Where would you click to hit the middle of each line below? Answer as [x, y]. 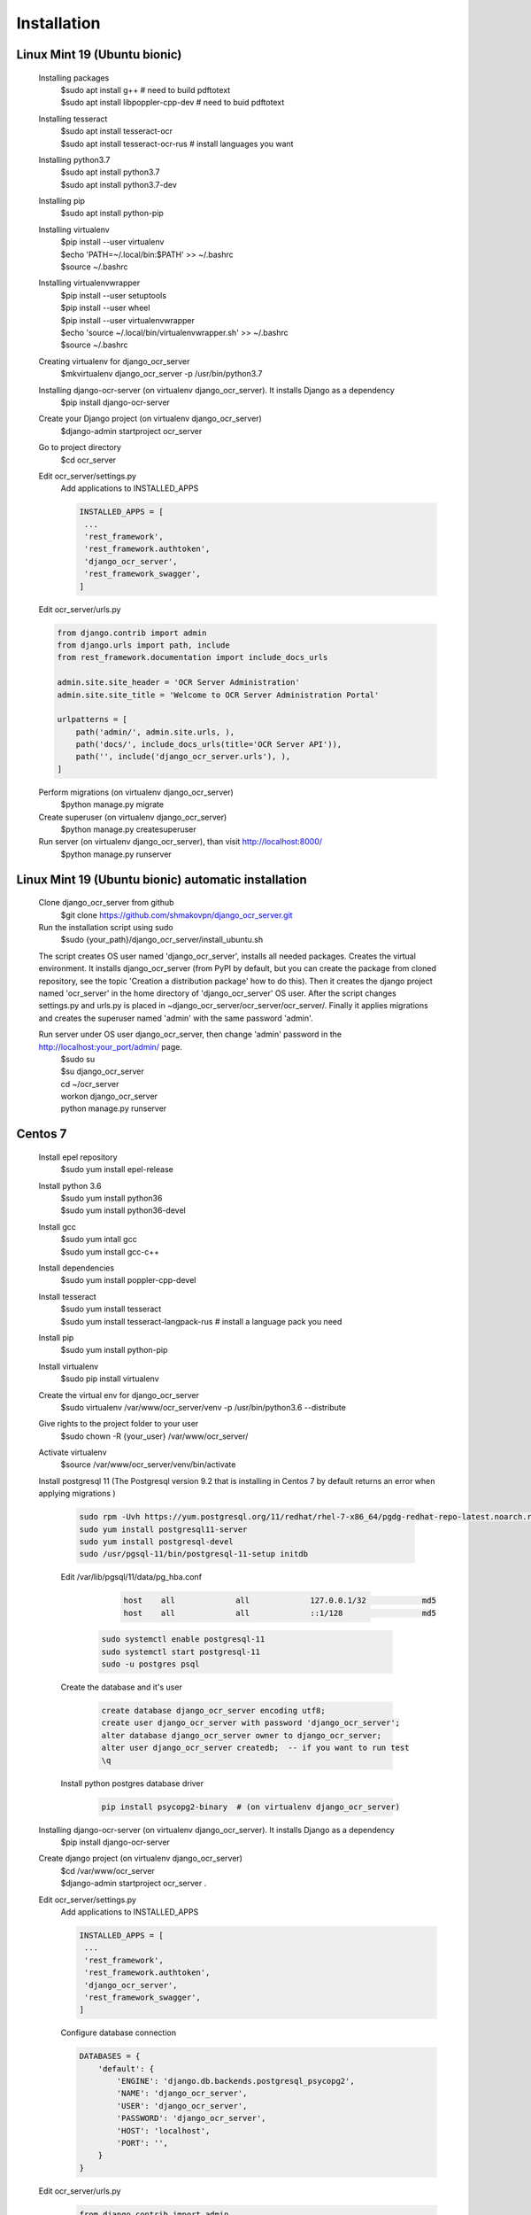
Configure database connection [119, 2032]
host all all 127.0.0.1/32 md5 [280, 1601]
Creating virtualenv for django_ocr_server [114, 361]
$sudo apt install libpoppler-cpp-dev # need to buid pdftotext [173, 103]
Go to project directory [80, 447]
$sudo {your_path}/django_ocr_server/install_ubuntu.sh [162, 940]
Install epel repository [78, 1157]
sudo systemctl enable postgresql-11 [183, 1640]
